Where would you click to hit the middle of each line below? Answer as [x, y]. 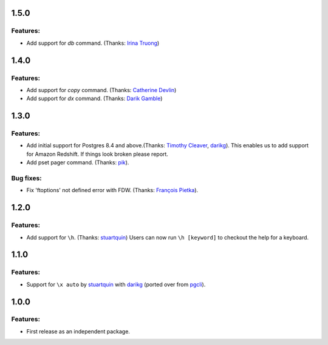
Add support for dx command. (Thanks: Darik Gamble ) [94, 99]
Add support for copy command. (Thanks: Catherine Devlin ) [101, 90]
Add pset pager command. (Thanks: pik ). [78, 162]
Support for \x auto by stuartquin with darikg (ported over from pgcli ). [116, 284]
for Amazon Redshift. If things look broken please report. [97, 154]
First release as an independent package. [78, 331]
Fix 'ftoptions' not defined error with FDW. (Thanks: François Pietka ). [112, 190]
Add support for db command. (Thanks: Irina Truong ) [93, 43]
